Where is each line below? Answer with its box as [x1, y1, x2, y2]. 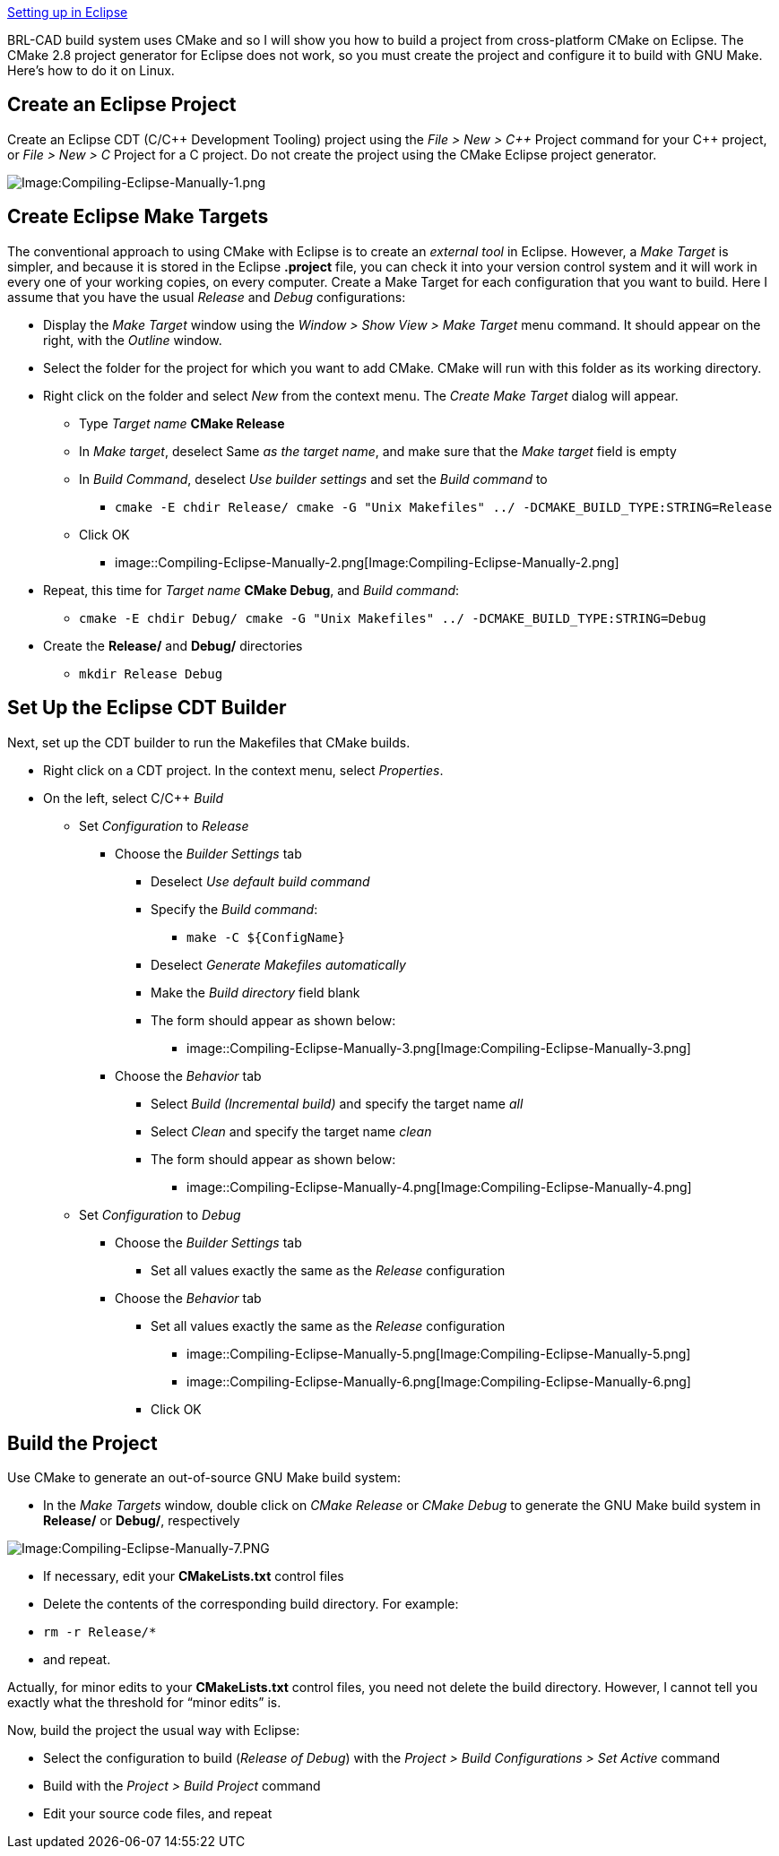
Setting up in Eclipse [7, 4, 128, 20]
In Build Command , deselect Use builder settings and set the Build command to [79, 470, 548, 487]
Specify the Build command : [151, 901, 318, 917]
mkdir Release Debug [79, 666, 223, 681]
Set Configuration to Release [79, 817, 249, 833]
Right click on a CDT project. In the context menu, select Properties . [43, 762, 444, 778]
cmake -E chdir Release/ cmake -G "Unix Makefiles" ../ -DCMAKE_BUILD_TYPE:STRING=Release [115, 499, 773, 514]
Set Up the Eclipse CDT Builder [7, 696, 287, 720]
